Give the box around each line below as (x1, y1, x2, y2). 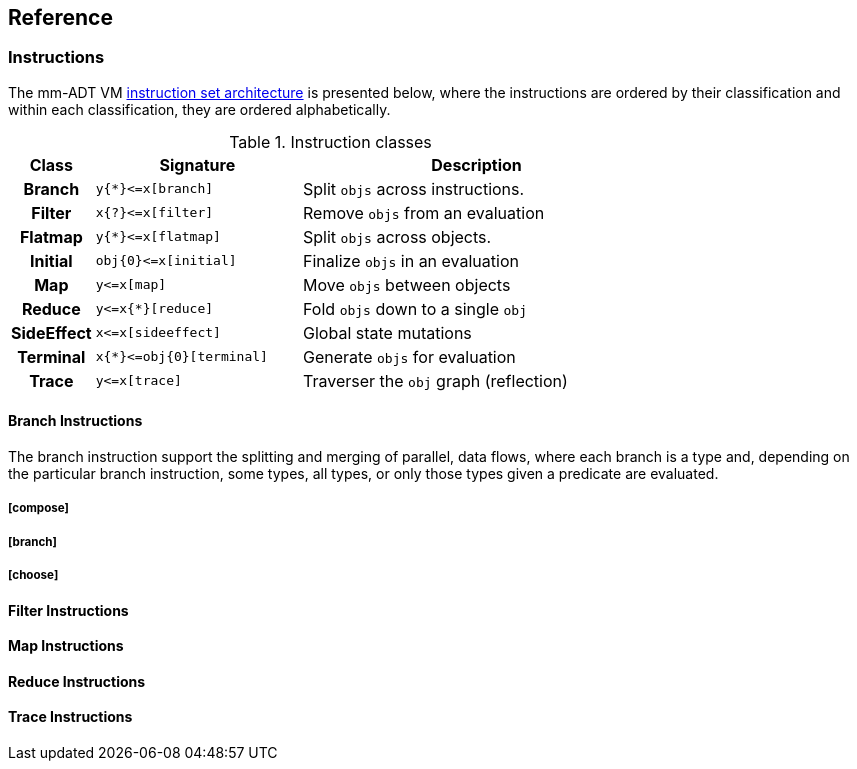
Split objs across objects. (303, 226, 492, 247)
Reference (8, 5, 113, 30)
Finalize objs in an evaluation (303, 250, 519, 271)
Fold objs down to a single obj (303, 298, 528, 319)
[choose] (8, 568, 59, 583)
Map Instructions (8, 637, 124, 655)
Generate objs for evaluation (303, 346, 516, 367)
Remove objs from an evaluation (303, 202, 545, 223)
